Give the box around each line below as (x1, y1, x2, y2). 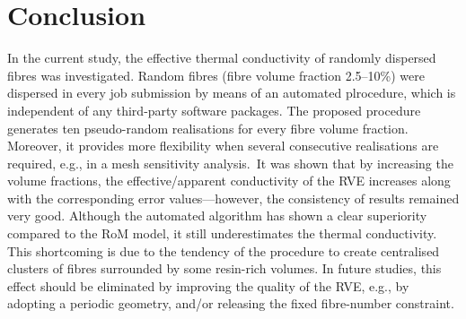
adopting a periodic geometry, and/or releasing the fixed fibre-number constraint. (7, 294, 454, 313)
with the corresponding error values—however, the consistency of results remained (7, 188, 460, 207)
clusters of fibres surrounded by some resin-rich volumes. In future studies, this (7, 259, 442, 278)
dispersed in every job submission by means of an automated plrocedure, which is (7, 83, 456, 102)
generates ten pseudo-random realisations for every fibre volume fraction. (7, 118, 409, 137)
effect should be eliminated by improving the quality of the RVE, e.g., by (7, 276, 409, 295)
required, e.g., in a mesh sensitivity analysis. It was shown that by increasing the (7, 153, 453, 172)
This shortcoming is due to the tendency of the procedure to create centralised (7, 241, 440, 260)
